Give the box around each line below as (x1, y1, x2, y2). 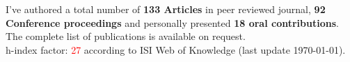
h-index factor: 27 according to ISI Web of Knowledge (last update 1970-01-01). (6, 42, 346, 56)
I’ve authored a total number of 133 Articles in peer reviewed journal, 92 (6, 2, 326, 16)
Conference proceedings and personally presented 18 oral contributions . (6, 15, 339, 30)
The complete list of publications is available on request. (6, 29, 246, 43)
